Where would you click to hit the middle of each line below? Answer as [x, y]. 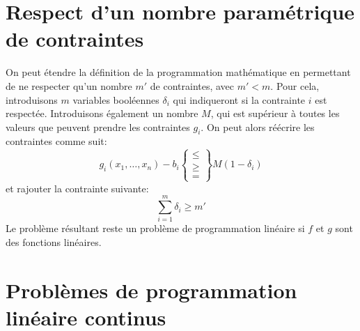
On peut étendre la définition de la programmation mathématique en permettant [178, 72]
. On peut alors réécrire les [258, 126]
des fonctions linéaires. [54, 241]
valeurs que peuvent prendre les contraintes [98, 126]
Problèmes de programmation [151, 290]
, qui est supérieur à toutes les [275, 113]
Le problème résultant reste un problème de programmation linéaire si [155, 228]
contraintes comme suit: [56, 141]
